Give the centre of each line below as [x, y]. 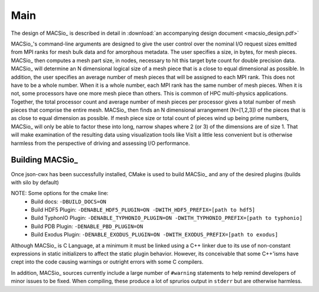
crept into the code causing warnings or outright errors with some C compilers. [107, 262]
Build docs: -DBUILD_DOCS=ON [69, 202]
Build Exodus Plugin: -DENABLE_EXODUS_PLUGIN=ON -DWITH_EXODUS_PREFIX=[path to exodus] [154, 235]
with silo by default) [35, 182]
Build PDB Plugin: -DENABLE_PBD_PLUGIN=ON [87, 226]
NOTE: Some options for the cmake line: [60, 193]
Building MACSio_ [44, 160]
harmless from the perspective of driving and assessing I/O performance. [100, 143]
